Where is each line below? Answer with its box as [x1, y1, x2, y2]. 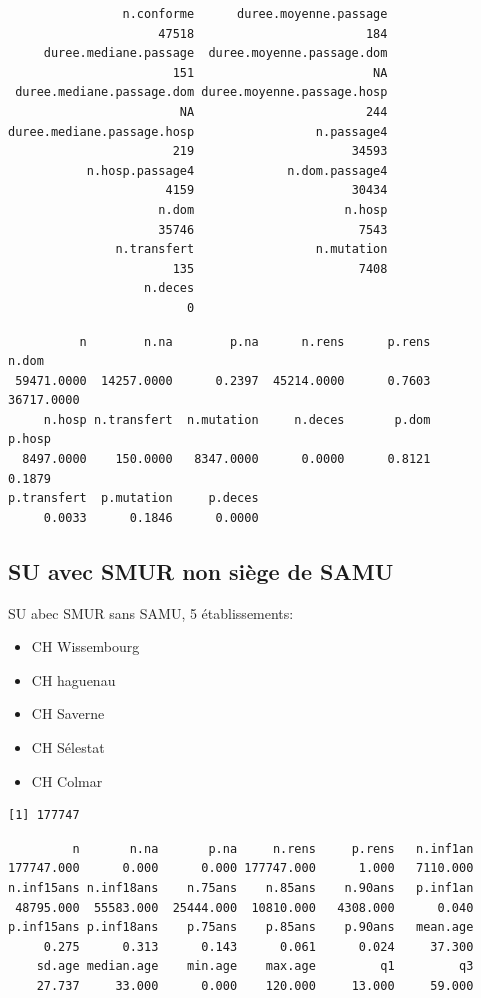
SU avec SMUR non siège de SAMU [8, 555, 394, 586]
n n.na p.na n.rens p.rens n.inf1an [72, 841, 474, 856]
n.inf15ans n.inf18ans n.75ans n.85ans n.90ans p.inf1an [8, 880, 474, 895]
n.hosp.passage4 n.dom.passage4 [86, 163, 388, 178]
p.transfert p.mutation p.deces [8, 491, 259, 506]
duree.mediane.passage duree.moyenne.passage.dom [43, 46, 388, 61]
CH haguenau [31, 669, 116, 690]
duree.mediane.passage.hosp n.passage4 [8, 124, 388, 139]
